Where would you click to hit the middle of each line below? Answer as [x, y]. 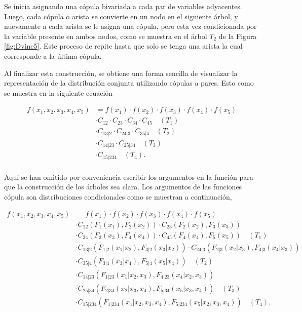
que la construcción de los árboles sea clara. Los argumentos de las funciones [123, 187]
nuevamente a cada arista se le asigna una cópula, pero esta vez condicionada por [130, 26]
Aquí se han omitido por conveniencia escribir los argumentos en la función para [129, 177]
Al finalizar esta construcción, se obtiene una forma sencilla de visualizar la [121, 73]
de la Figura [238, 36]
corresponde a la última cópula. [53, 55]
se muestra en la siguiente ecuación [59, 92]
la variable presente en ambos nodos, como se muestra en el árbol [106, 36]
